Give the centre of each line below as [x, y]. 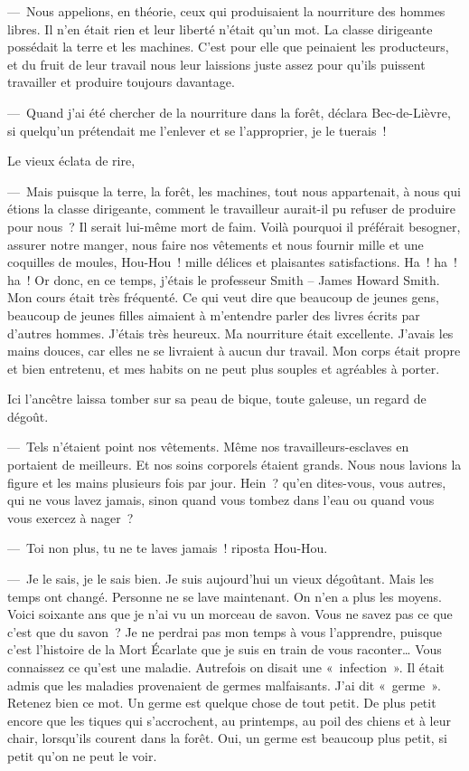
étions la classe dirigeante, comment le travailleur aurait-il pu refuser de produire [232, 209]
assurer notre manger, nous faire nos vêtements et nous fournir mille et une [216, 244]
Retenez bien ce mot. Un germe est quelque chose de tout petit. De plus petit [222, 703]
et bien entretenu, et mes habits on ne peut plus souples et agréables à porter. [224, 368]
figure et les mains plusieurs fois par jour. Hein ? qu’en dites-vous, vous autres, [227, 482]
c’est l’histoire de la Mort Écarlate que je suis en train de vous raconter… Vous [225, 649]
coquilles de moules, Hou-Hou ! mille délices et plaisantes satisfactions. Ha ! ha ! [232, 262]
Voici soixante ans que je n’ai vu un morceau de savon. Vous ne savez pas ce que [230, 614]
